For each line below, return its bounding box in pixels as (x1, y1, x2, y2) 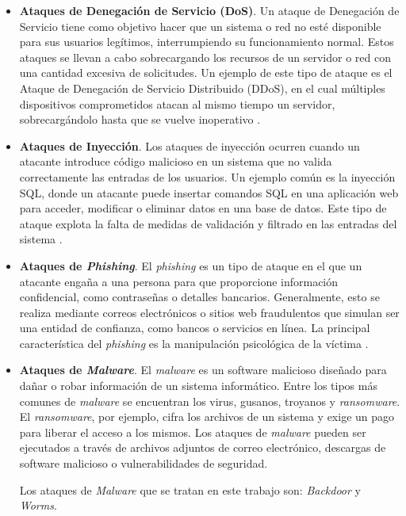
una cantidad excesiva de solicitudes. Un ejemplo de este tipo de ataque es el (19, 64, 393, 81)
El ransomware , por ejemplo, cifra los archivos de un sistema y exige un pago (19, 408, 395, 425)
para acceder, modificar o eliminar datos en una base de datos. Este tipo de (19, 200, 387, 216)
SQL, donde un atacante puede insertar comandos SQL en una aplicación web (19, 184, 399, 201)
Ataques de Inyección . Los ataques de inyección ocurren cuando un (19, 137, 360, 154)
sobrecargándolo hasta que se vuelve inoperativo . (19, 111, 261, 128)
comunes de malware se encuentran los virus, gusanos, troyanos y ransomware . (19, 392, 400, 409)
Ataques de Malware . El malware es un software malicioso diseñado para (19, 361, 387, 378)
